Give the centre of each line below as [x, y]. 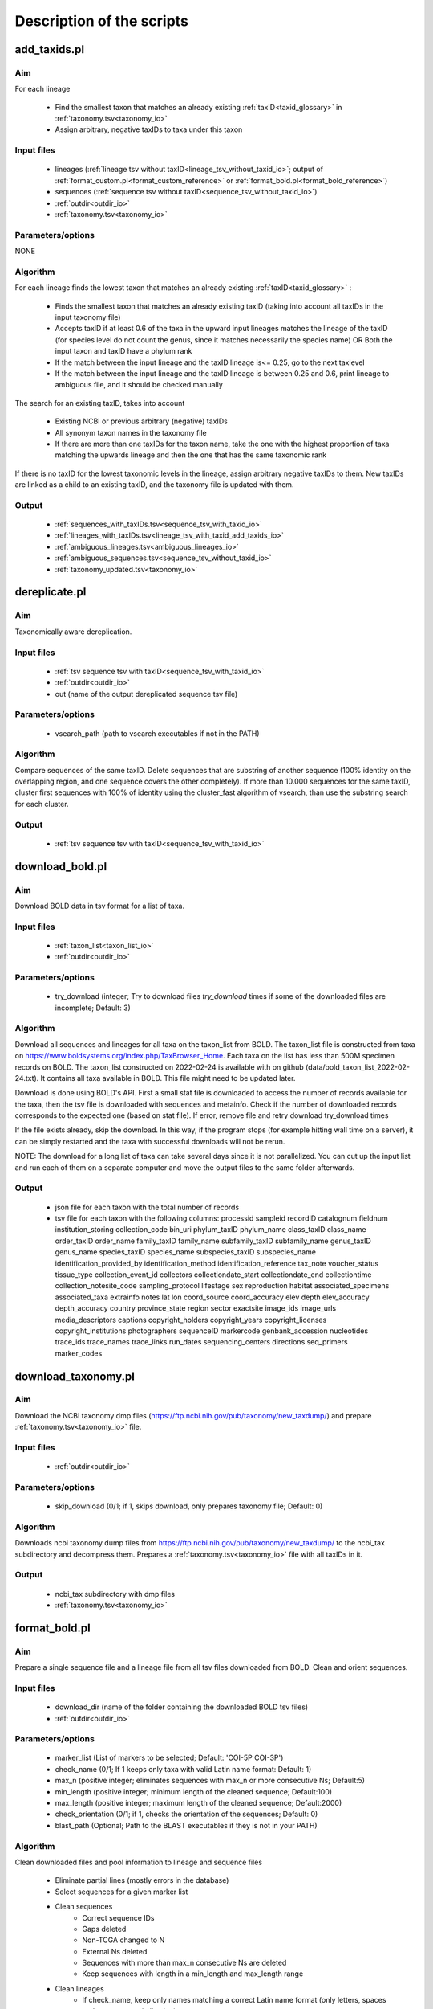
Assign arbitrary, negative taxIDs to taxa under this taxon [149, 129]
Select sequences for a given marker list [121, 1892]
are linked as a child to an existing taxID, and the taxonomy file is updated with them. [154, 485]
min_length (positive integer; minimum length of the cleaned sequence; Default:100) [194, 1791]
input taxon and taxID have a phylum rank [123, 351]
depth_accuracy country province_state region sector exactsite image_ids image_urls [196, 1308]
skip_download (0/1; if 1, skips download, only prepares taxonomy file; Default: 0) [189, 1506]
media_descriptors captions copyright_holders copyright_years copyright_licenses [191, 1320]
